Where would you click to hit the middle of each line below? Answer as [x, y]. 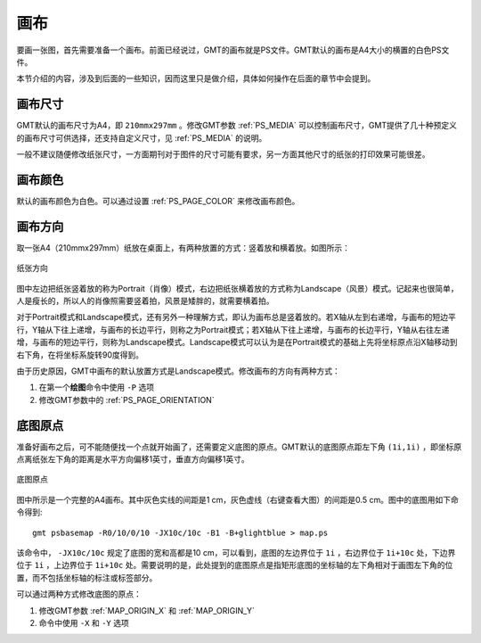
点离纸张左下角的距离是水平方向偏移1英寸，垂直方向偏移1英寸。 [133, 459]
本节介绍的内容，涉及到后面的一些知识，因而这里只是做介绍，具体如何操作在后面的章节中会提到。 [196, 78]
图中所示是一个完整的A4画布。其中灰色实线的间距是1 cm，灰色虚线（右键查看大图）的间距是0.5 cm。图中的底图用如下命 [237, 499]
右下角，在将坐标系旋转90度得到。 [80, 354]
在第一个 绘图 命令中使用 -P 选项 [97, 387]
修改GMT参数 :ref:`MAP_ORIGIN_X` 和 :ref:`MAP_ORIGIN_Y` [147, 610]
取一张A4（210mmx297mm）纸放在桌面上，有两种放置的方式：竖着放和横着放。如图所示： [183, 247]
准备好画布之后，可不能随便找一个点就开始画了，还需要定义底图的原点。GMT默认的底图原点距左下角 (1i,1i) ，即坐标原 [239, 447]
